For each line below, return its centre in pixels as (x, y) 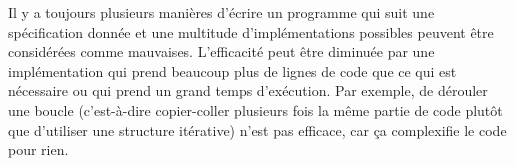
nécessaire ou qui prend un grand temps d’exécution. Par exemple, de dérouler (248, 90)
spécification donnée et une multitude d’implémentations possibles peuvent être (251, 31)
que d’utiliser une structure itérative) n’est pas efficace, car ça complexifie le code (257, 129)
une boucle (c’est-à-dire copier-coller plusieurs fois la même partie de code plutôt (255, 109)
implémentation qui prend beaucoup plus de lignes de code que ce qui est (232, 70)
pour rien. (38, 149)
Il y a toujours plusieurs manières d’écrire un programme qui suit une (221, 12)
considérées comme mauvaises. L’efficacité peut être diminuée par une (221, 51)
